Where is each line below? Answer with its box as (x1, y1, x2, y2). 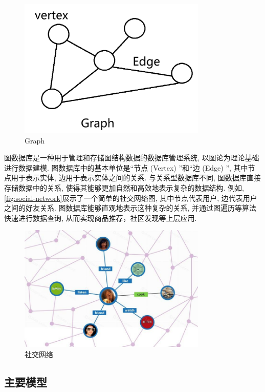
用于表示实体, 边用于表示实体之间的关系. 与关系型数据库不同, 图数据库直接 (11, 172, 261, 183)
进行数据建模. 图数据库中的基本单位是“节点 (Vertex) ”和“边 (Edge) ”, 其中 (4, 162, 248, 173)
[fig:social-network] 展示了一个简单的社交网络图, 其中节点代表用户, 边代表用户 (4, 192, 257, 203)
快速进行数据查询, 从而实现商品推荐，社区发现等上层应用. (4, 212, 197, 223)
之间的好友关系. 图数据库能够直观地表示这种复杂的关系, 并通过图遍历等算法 (4, 202, 257, 213)
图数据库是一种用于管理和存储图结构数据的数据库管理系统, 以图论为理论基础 (4, 152, 259, 163)
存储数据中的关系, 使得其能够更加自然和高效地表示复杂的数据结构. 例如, (4, 182, 244, 193)
